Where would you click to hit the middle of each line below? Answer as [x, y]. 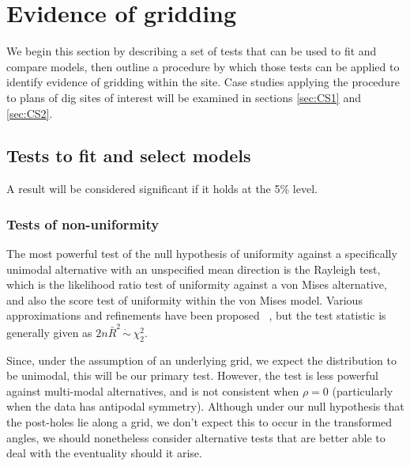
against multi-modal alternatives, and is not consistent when [153, 390]
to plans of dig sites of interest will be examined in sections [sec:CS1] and [184, 97]
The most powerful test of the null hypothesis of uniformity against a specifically [202, 254]
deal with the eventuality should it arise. [104, 453]
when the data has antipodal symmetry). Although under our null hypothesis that [205, 406]
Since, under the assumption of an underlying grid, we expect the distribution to [201, 360]
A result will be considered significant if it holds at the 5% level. [162, 189]
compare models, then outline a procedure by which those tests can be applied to [203, 66]
